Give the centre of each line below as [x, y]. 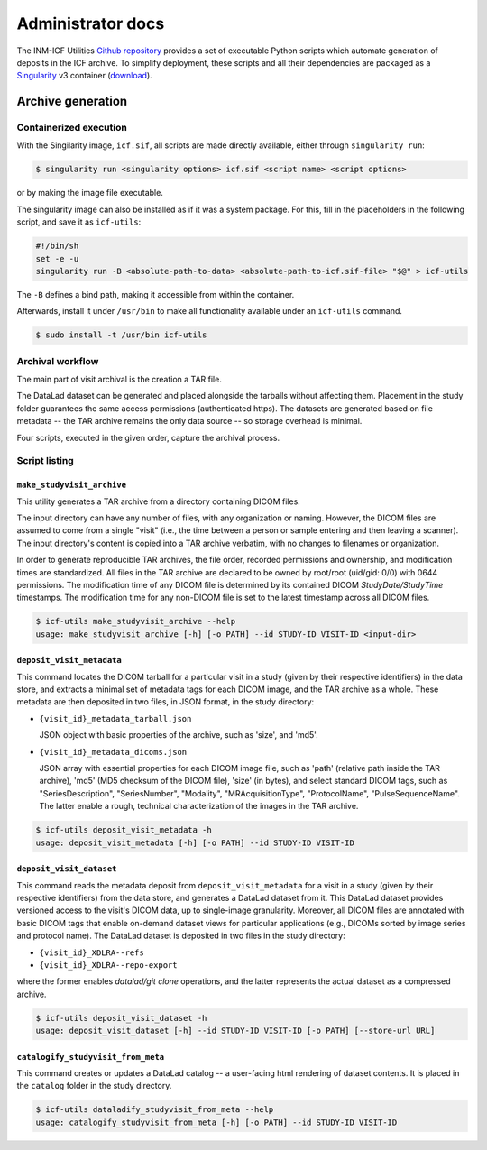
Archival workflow [58, 361]
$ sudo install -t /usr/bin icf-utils [121, 335]
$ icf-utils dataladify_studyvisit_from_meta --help [155, 1110]
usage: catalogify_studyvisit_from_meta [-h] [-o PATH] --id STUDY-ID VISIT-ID [216, 1122]
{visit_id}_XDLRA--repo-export [108, 965]
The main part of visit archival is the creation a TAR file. [119, 380]
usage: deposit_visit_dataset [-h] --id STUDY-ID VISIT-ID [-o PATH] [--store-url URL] [235, 1031]
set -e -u [57, 258]
